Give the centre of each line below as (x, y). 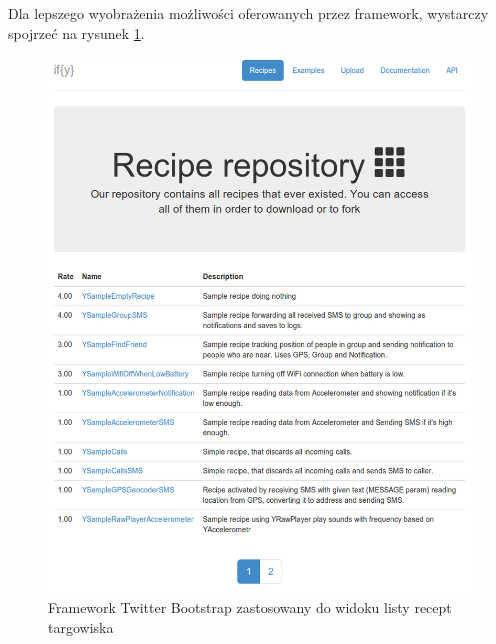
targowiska (81, 627)
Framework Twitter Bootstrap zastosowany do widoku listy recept (250, 607)
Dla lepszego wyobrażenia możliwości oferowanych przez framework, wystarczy (248, 13)
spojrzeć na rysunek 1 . (76, 32)
